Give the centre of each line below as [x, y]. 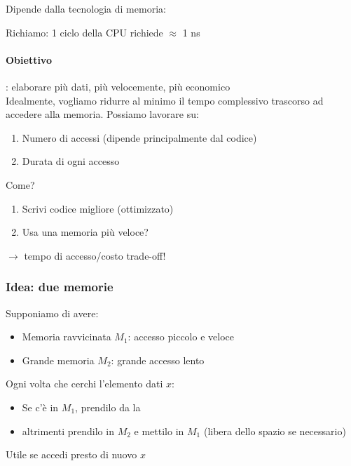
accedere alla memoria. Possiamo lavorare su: [102, 114]
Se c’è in [40, 407]
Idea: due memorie [60, 287]
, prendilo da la [108, 407]
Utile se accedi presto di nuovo [71, 454]
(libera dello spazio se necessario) [275, 431]
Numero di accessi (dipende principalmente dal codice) [139, 137]
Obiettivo [29, 59]
